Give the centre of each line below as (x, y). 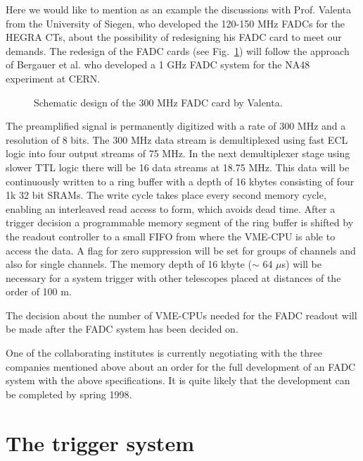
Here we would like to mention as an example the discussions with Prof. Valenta (179, 9)
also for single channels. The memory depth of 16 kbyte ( (129, 264)
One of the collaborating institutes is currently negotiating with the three (164, 353)
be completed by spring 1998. (69, 394)
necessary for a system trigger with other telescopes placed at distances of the (173, 277)
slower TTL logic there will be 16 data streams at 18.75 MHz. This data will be (178, 167)
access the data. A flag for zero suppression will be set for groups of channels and (181, 250)
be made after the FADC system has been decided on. (122, 329)
